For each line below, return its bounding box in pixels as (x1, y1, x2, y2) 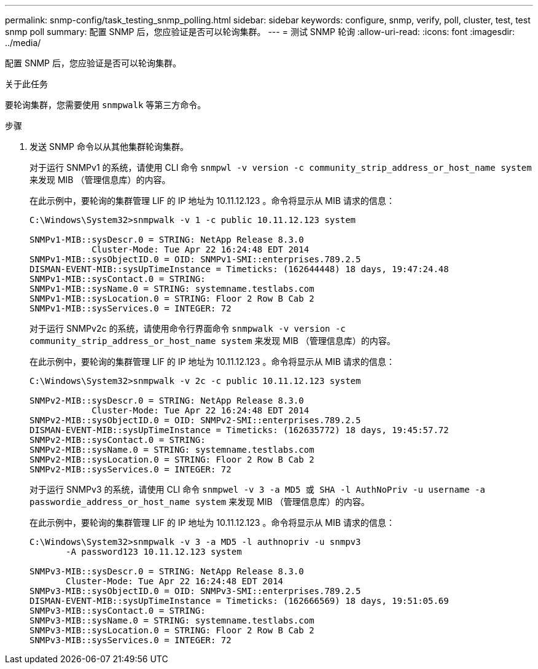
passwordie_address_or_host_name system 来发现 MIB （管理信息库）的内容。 (29, 496, 370, 507)
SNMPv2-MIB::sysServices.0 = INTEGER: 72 (29, 464, 232, 474)
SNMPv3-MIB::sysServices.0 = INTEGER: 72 (29, 635, 232, 645)
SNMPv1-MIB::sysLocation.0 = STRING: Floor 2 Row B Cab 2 (29, 294, 314, 303)
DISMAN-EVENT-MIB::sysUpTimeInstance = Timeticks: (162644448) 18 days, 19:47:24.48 (29, 264, 449, 274)
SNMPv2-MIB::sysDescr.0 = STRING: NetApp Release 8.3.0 (29, 396, 304, 405)
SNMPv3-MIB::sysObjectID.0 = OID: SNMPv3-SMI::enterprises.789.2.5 (29, 586, 361, 596)
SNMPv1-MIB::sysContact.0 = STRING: (29, 274, 206, 284)
